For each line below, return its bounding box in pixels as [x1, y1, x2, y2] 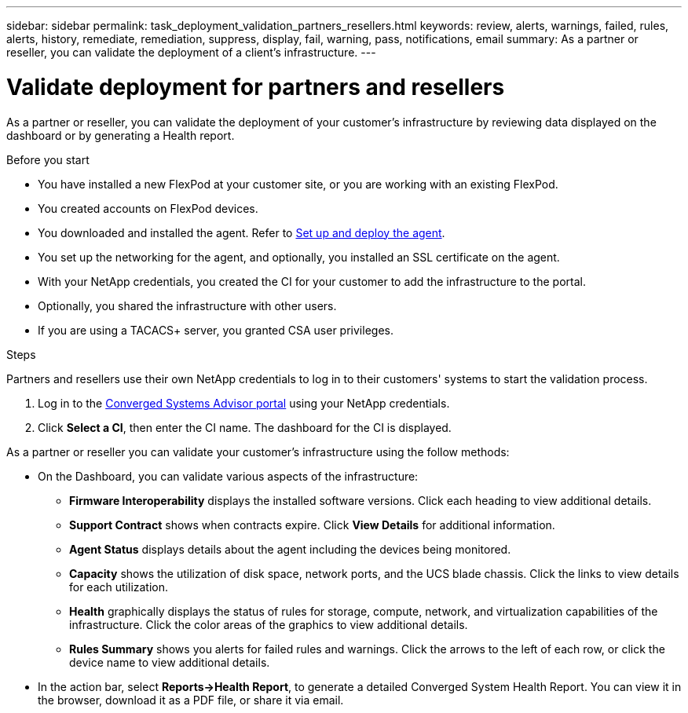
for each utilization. [69, 580, 169, 594]
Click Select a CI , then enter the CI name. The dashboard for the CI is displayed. [38, 420, 452, 434]
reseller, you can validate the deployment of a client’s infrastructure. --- [6, 46, 376, 59]
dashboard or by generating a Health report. [6, 128, 235, 142]
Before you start [6, 152, 90, 166]
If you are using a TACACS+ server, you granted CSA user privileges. [38, 323, 393, 337]
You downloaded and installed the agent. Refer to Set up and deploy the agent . [38, 225, 445, 239]
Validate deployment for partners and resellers [6, 73, 505, 101]
